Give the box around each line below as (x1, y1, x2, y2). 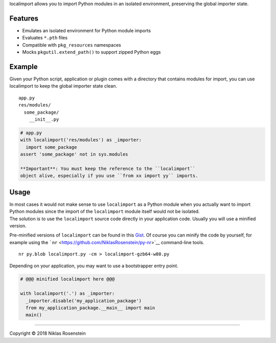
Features (9, 14, 38, 23)
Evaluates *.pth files (22, 35, 68, 41)
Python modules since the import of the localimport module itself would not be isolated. (9, 208, 200, 215)
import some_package (26, 144, 77, 150)
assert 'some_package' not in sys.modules (20, 152, 128, 157)
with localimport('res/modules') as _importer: (20, 137, 142, 143)
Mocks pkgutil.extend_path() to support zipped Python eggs (22, 49, 161, 55)
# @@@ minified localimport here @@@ (20, 276, 115, 282)
